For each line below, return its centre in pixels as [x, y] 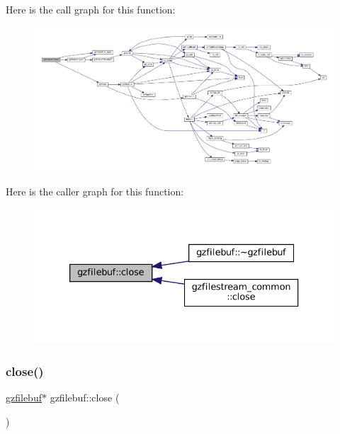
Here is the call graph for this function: [91, 9]
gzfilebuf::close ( [85, 398]
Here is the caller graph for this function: [95, 191]
